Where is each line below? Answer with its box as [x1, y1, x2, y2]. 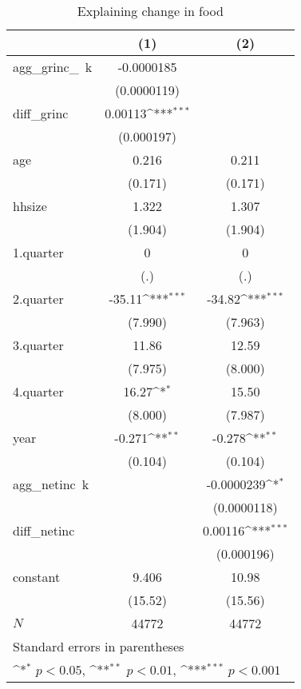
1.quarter [13, 243, 64, 261]
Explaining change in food [77, 2, 224, 20]
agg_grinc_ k [13, 58, 93, 76]
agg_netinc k [13, 475, 89, 493]
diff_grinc [13, 104, 69, 122]
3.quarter [13, 336, 64, 354]
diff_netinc [13, 521, 75, 540]
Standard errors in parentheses [13, 637, 184, 655]
